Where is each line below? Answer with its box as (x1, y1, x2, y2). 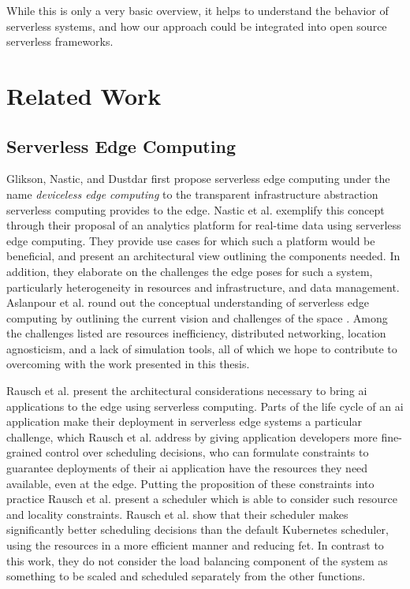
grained (6, 444, 43, 460)
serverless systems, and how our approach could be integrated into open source (6, 17, 387, 34)
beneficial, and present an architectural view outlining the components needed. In (6, 248, 401, 264)
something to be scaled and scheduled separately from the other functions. (6, 568, 366, 584)
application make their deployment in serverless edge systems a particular (6, 413, 362, 430)
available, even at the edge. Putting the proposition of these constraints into (6, 475, 375, 491)
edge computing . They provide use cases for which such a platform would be (6, 232, 375, 248)
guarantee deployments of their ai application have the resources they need (6, 460, 368, 476)
